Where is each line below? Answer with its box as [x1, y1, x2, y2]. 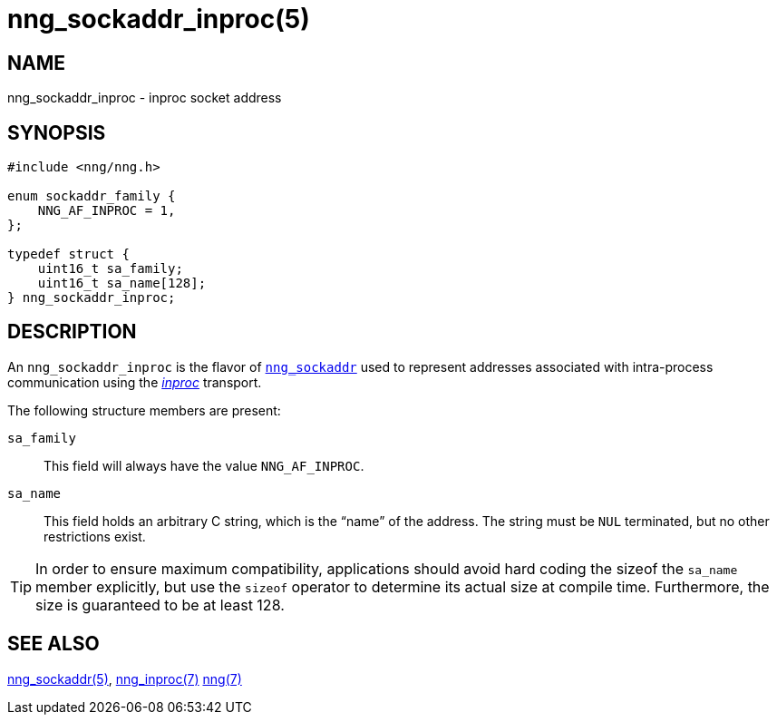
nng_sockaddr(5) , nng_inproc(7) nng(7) [7, 670, 242, 687]
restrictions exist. [44, 528, 146, 544]
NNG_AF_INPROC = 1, [37, 203, 176, 219]
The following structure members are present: [7, 402, 281, 418]
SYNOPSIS [7, 121, 106, 144]
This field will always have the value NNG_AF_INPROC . [44, 457, 364, 473]
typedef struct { [7, 247, 130, 262]
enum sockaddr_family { [7, 189, 176, 204]
